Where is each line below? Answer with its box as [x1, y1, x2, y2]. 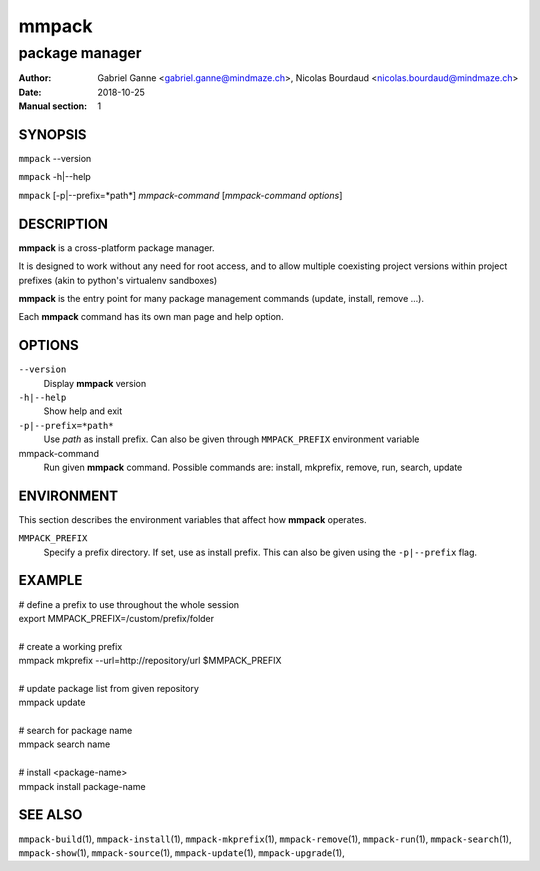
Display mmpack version [43, 377, 147, 389]
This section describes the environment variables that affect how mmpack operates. [18, 513, 367, 525]
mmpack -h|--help [18, 171, 92, 183]
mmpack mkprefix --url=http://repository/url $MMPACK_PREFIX [18, 655, 282, 667]
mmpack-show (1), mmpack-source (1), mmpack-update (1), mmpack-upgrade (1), [18, 846, 345, 859]
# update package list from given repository [18, 682, 200, 694]
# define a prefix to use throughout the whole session [18, 598, 240, 610]
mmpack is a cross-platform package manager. [18, 241, 215, 254]
